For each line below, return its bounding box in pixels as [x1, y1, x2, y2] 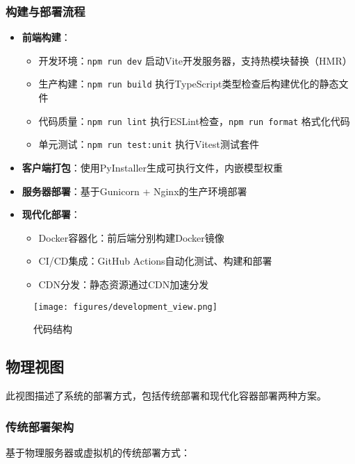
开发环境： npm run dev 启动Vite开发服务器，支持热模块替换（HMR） [38, 53, 352, 67]
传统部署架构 [6, 417, 74, 435]
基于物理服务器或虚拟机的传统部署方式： [6, 445, 190, 459]
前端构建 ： [22, 30, 71, 44]
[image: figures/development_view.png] [33, 301, 217, 312]
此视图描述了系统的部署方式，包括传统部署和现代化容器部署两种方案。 [6, 388, 327, 403]
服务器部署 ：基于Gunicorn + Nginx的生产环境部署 [22, 183, 247, 198]
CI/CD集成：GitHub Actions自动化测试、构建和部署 [38, 254, 272, 268]
